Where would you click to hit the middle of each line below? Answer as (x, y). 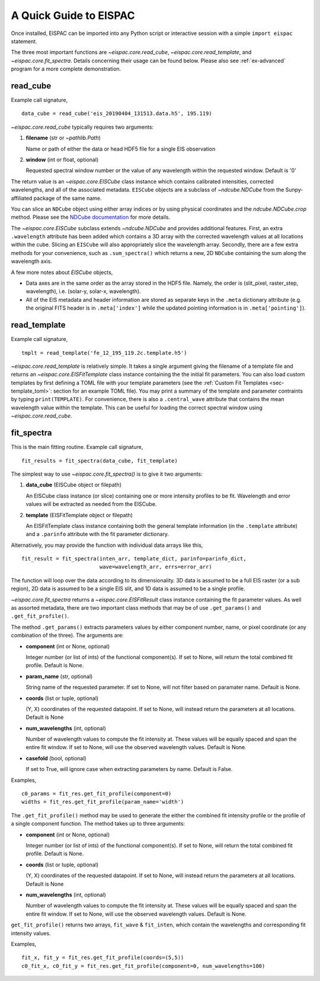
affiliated (22, 198)
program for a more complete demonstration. (66, 69)
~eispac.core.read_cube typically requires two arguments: (82, 127)
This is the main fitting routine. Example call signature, (77, 447)
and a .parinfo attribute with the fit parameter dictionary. (97, 534)
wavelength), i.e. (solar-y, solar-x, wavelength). (84, 291)
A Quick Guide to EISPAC (73, 15)
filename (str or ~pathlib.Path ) (63, 138)
